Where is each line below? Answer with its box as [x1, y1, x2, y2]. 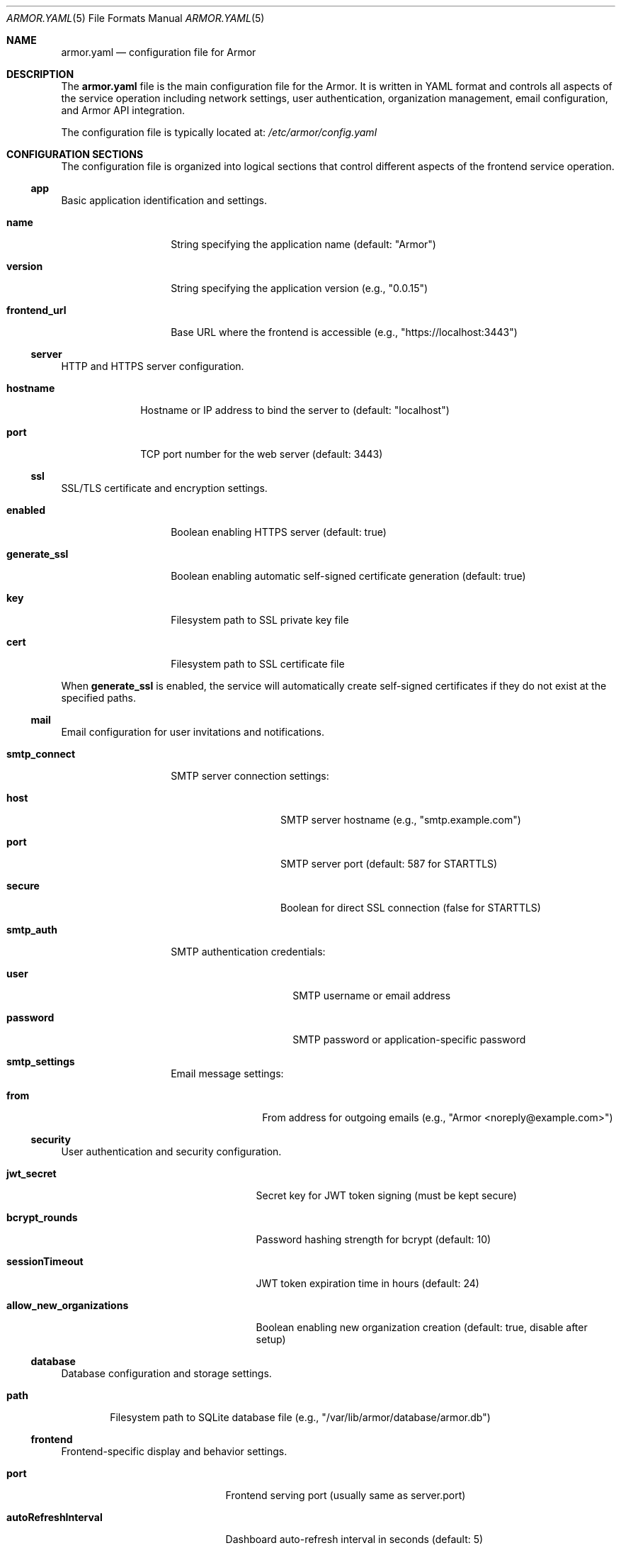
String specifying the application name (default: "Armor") [171, 238, 436, 250]
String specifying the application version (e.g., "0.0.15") [171, 282, 428, 294]
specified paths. [61, 692, 136, 704]
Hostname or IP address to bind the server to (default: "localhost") [140, 404, 450, 416]
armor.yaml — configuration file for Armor [61, 46, 256, 58]
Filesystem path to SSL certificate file [171, 658, 345, 670]
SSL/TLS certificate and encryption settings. [61, 482, 268, 494]
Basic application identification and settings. [61, 194, 268, 206]
